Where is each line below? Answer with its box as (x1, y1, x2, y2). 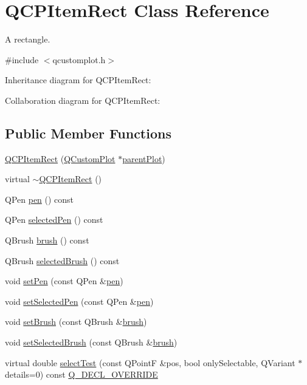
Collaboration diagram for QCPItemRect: (5, 94, 160, 106)
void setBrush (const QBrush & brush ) (5, 315, 147, 328)
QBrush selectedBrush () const (5, 254, 120, 267)
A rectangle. (5, 33, 50, 46)
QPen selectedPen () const (5, 213, 103, 226)
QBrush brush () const (5, 234, 89, 247)
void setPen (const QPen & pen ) (5, 274, 123, 287)
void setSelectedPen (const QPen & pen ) (5, 295, 154, 307)
